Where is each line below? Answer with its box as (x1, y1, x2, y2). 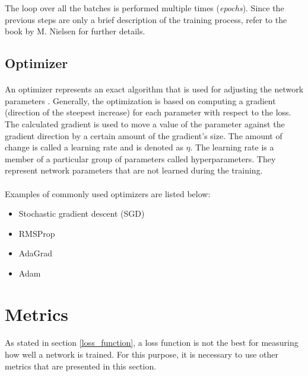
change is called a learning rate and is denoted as (5, 141, 183, 153)
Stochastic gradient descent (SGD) (18, 207, 145, 220)
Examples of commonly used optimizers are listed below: (5, 187, 211, 200)
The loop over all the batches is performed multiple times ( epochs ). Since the (5, 2, 284, 14)
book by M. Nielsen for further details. (5, 25, 145, 37)
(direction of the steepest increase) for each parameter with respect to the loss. (5, 106, 291, 118)
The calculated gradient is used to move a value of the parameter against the (5, 117, 285, 130)
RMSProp (18, 227, 55, 239)
